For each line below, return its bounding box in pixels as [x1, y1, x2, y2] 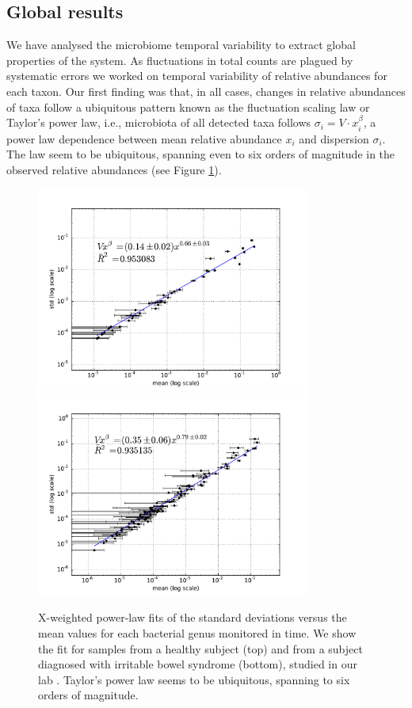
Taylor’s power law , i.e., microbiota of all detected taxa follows [6, 114, 311, 131]
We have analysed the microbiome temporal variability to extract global [6, 36, 356, 53]
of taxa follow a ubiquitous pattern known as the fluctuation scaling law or [6, 98, 370, 115]
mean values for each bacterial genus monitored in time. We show [38, 624, 357, 641]
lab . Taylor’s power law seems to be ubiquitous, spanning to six [38, 671, 350, 687]
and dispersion [299, 130, 369, 147]
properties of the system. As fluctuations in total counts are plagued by [6, 51, 353, 68]
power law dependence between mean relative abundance [6, 130, 282, 147]
